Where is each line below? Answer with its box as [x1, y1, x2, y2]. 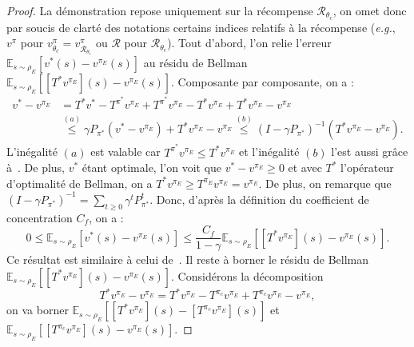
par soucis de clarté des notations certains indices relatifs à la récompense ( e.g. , [6, 18, 396, 35]
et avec [288, 159, 322, 176]
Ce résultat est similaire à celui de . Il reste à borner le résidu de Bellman [6, 251, 369, 268]
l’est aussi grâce [331, 143, 408, 160]
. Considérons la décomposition [171, 267, 324, 284]
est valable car [90, 143, 161, 160]
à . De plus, [6, 159, 65, 176]
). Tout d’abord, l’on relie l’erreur [167, 34, 332, 51]
